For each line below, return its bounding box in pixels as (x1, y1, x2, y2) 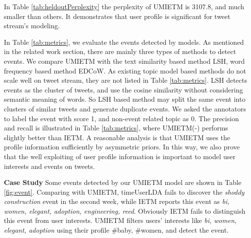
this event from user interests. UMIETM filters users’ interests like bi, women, (4, 215, 237, 225)
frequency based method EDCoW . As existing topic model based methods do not (4, 65, 246, 75)
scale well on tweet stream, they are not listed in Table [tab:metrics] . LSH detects (4, 75, 247, 85)
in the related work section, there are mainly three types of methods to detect (4, 46, 236, 56)
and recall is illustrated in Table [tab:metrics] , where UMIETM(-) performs (4, 123, 228, 133)
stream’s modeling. (4, 20, 60, 31)
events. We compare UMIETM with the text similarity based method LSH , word (4, 55, 245, 66)
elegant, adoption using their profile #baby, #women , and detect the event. (4, 225, 229, 235)
